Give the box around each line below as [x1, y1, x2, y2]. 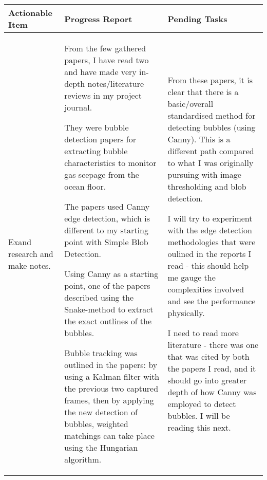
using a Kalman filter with [64, 371, 160, 382]
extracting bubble [64, 145, 128, 157]
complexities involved [167, 283, 244, 295]
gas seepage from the [64, 169, 139, 180]
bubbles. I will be [167, 410, 230, 421]
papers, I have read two [64, 54, 149, 66]
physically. [167, 307, 205, 319]
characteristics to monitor [64, 157, 157, 169]
